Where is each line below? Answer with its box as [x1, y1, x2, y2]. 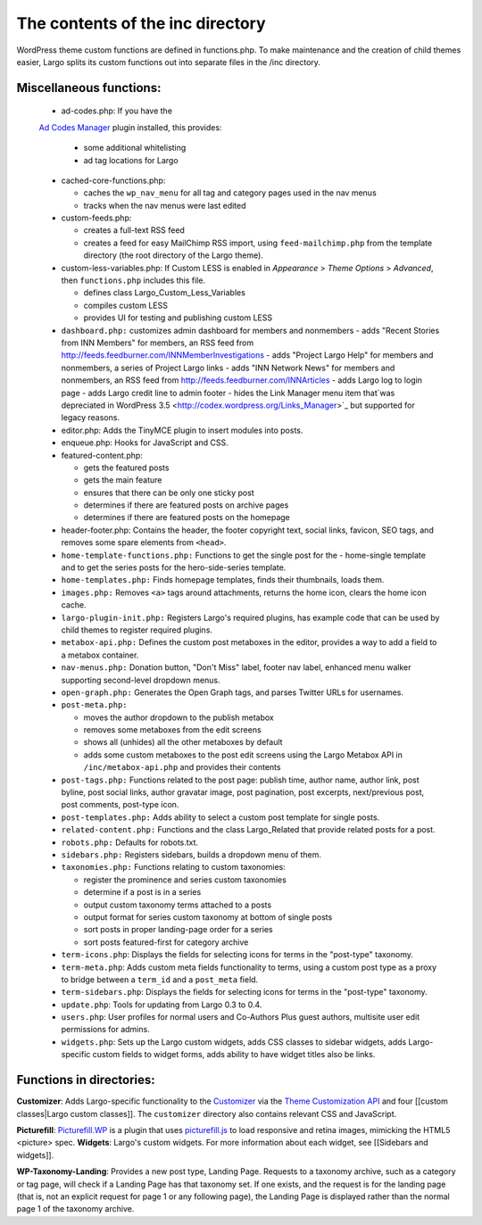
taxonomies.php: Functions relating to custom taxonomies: [61, 862, 286, 873]
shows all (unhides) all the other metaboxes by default [83, 737, 283, 748]
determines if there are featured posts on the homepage [83, 512, 290, 523]
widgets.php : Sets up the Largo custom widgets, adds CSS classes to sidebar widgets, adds [61, 1036, 407, 1047]
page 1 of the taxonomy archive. [16, 1204, 135, 1214]
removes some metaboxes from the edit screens [83, 724, 262, 735]
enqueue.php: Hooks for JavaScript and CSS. [61, 437, 229, 448]
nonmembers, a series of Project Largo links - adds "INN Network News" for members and [61, 362, 395, 373]
